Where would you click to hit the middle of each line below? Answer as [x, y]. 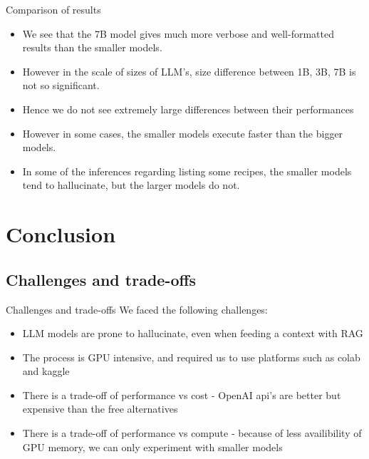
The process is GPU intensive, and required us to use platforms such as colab [191, 357]
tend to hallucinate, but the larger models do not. [131, 185]
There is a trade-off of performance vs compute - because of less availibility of [192, 433]
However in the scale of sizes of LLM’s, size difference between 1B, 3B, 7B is [189, 71]
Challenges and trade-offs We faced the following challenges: [137, 309]
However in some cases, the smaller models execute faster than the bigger [183, 133]
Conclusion [61, 234]
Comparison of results [53, 9]
